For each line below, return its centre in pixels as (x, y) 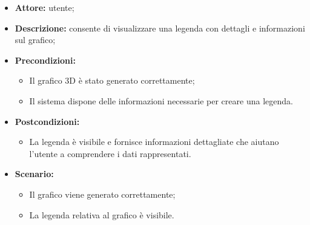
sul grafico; (35, 40)
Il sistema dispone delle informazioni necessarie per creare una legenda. (161, 100)
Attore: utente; (45, 7)
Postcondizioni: (47, 121)
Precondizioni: (45, 60)
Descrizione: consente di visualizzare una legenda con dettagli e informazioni (160, 28)
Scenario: (34, 174)
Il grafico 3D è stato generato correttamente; (112, 80)
